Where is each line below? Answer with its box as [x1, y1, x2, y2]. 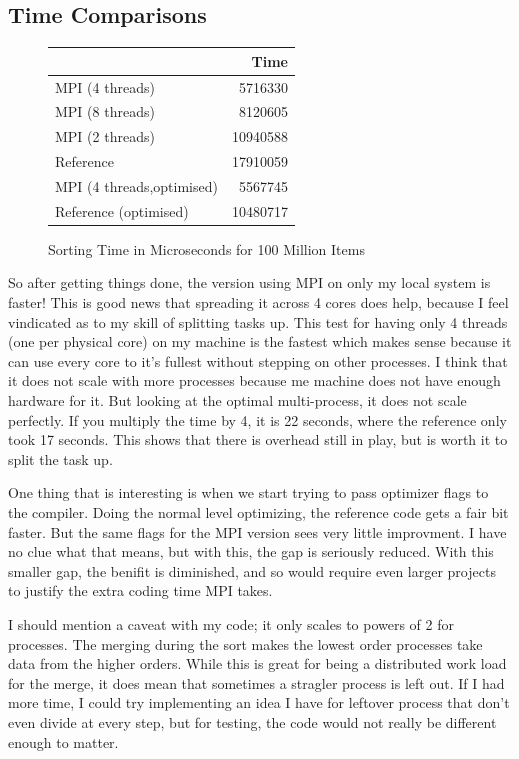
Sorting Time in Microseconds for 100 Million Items [48, 238, 365, 259]
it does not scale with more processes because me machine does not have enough [8, 370, 501, 391]
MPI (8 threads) [55, 101, 155, 122]
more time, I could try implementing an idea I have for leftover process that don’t [8, 692, 510, 713]
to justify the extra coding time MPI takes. [8, 580, 273, 601]
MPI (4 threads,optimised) [55, 175, 218, 196]
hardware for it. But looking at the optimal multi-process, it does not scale [8, 390, 467, 411]
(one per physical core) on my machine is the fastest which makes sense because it [8, 331, 512, 352]
